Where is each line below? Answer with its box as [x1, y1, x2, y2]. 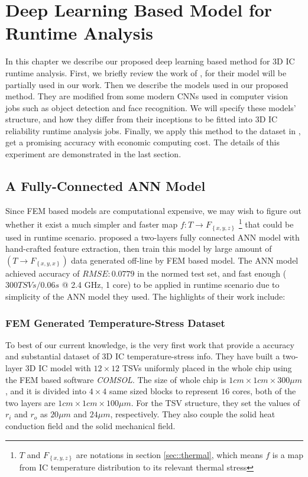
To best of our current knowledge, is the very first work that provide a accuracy [5, 338, 294, 351]
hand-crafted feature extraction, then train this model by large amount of [5, 242, 272, 255]
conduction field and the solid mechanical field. [5, 419, 176, 431]
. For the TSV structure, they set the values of [131, 396, 300, 408]
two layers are [5, 396, 56, 408]
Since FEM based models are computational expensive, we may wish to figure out [5, 204, 301, 216]
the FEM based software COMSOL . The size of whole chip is [5, 373, 226, 385]
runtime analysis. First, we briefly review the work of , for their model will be [5, 66, 287, 79]
